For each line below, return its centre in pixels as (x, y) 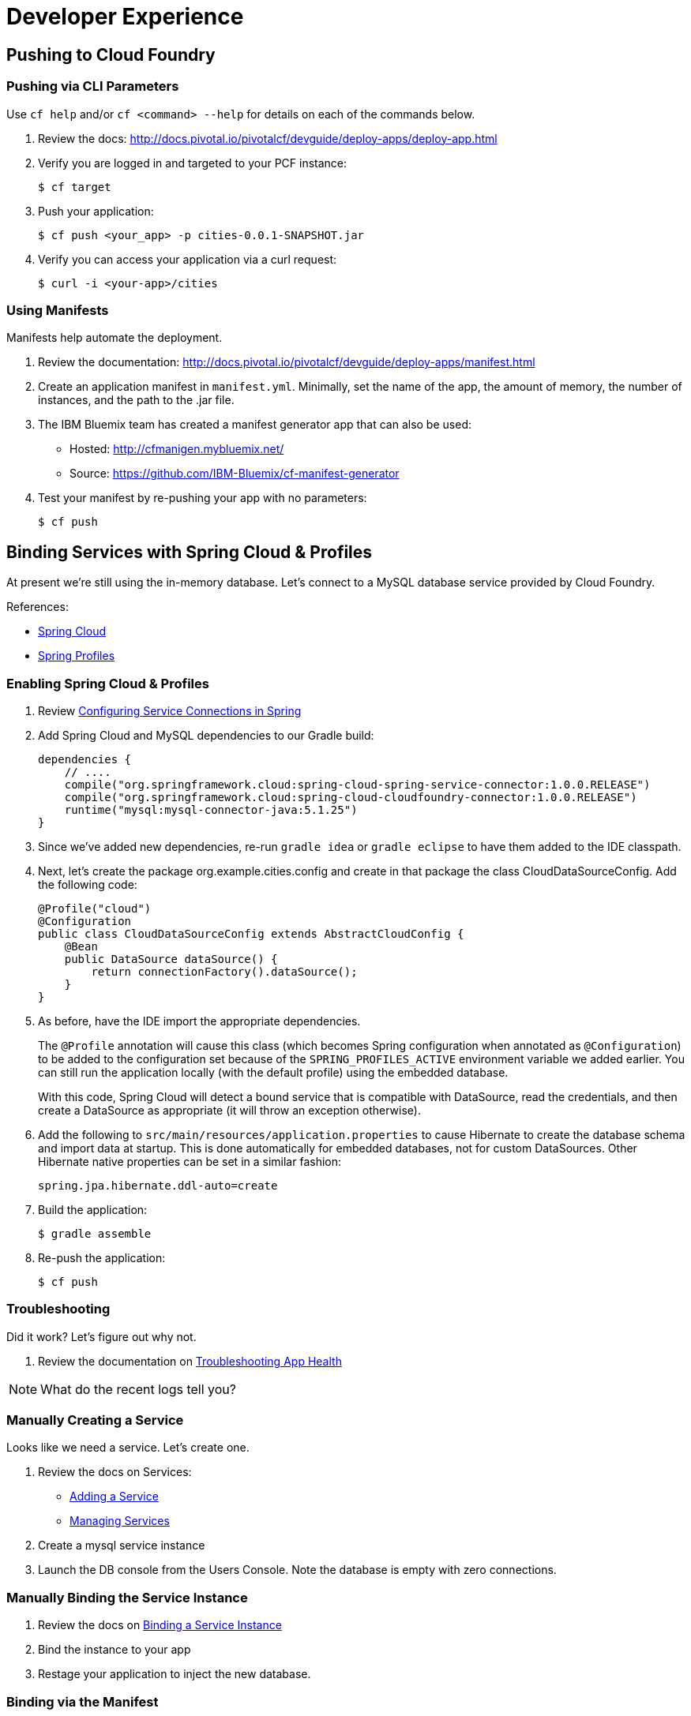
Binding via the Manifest (83, 1701)
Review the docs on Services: (115, 1472)
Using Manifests (58, 310)
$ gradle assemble (95, 1233)
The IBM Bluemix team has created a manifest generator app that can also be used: (255, 425)
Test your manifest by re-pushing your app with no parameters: (203, 498)
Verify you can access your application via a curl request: (188, 259)
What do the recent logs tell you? (138, 1389)
